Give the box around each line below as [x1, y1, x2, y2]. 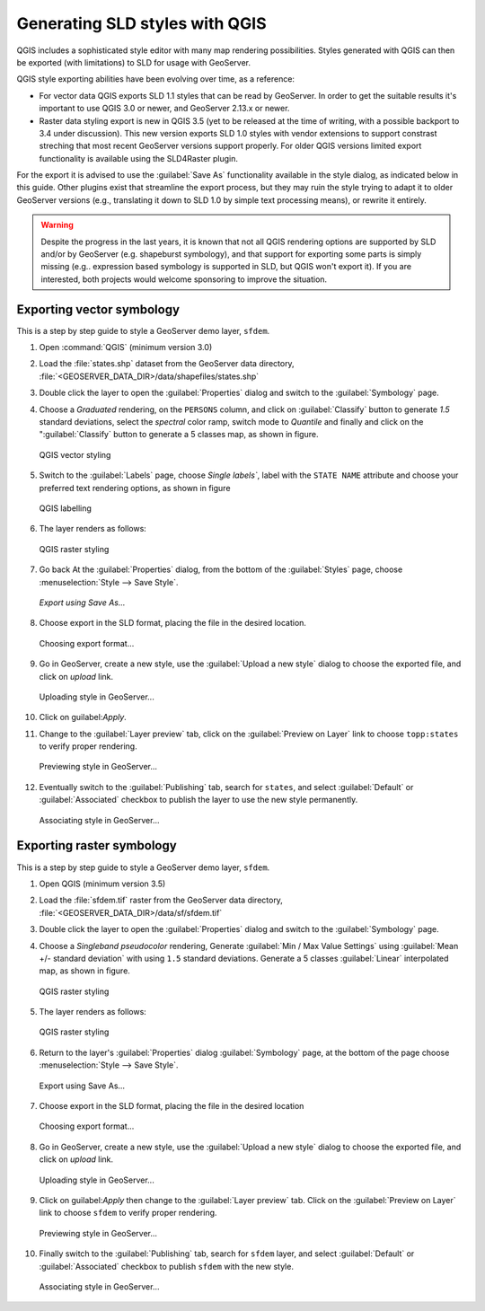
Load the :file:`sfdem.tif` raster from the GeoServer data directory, [39, 894, 283, 906]
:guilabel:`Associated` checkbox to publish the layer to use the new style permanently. [39, 795, 358, 805]
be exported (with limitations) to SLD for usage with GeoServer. [16, 57, 251, 67]
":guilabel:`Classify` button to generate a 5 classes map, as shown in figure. [39, 429, 319, 440]
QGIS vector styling [39, 449, 111, 460]
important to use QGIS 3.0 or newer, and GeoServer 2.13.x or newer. [39, 103, 290, 114]
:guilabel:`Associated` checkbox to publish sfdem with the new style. [39, 1261, 294, 1271]
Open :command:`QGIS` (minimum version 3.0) [39, 342, 213, 353]
